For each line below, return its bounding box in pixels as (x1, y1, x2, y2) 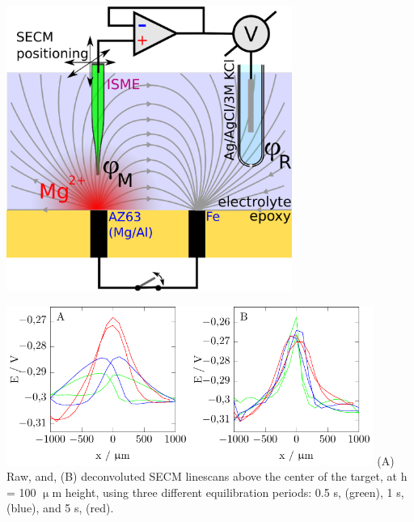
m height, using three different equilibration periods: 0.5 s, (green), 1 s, (52, 483, 404, 500)
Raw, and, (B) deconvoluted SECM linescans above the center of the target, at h (6, 468, 408, 485)
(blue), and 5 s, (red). (6, 499, 114, 516)
